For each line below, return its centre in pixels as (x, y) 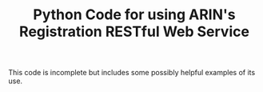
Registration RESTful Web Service (134, 32)
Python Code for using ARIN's (134, 15)
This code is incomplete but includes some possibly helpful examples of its (132, 73)
